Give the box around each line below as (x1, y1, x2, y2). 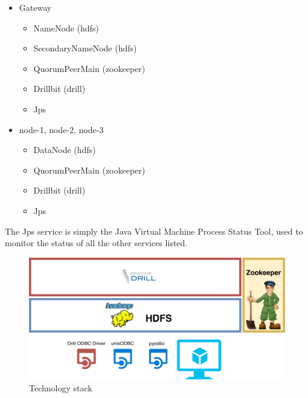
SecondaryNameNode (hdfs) (33, 42, 137, 54)
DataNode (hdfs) (33, 143, 96, 156)
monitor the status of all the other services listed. (5, 237, 188, 249)
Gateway (19, 1, 52, 13)
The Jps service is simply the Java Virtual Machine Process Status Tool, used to (5, 224, 303, 237)
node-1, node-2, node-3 (19, 123, 104, 135)
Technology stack (29, 382, 92, 394)
